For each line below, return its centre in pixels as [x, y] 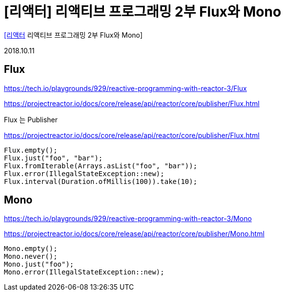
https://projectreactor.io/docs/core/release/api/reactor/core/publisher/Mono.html [134, 234]
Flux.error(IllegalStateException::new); [84, 173]
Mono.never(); [31, 257]
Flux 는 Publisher [31, 119]
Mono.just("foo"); [39, 264]
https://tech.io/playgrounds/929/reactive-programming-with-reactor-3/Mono [128, 219]
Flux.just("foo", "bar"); [53, 158]
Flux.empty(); [31, 150]
